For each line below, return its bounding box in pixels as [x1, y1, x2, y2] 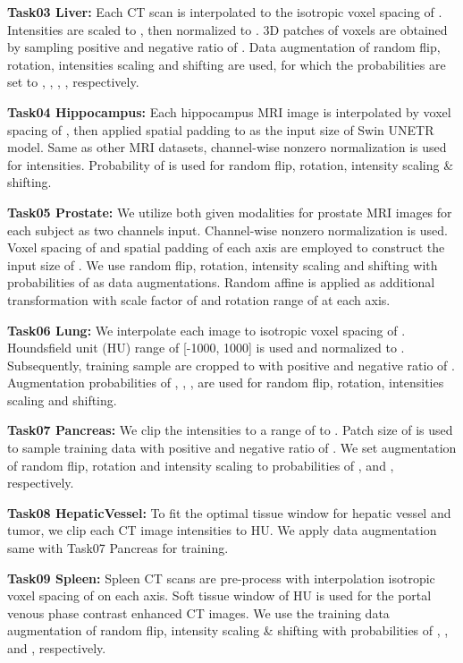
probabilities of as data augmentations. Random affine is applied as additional [7, 273, 435, 292]
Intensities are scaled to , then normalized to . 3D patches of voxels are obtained [7, 20, 448, 38]
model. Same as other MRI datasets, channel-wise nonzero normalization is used [7, 138, 447, 157]
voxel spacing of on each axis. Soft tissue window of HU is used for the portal [7, 586, 432, 605]
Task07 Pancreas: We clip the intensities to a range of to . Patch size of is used [7, 421, 453, 439]
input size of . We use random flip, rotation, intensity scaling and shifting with [7, 255, 438, 274]
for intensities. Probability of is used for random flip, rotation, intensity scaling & [7, 155, 454, 174]
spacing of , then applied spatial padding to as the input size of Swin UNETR [7, 120, 434, 139]
